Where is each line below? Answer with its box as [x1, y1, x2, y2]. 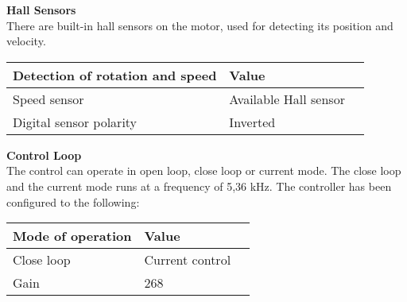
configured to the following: [6, 193, 140, 210]
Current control [144, 250, 231, 269]
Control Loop [6, 146, 82, 163]
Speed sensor [13, 89, 84, 108]
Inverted [229, 112, 276, 131]
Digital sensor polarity [13, 112, 138, 131]
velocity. [6, 33, 46, 49]
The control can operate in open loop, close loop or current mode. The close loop [6, 162, 401, 179]
